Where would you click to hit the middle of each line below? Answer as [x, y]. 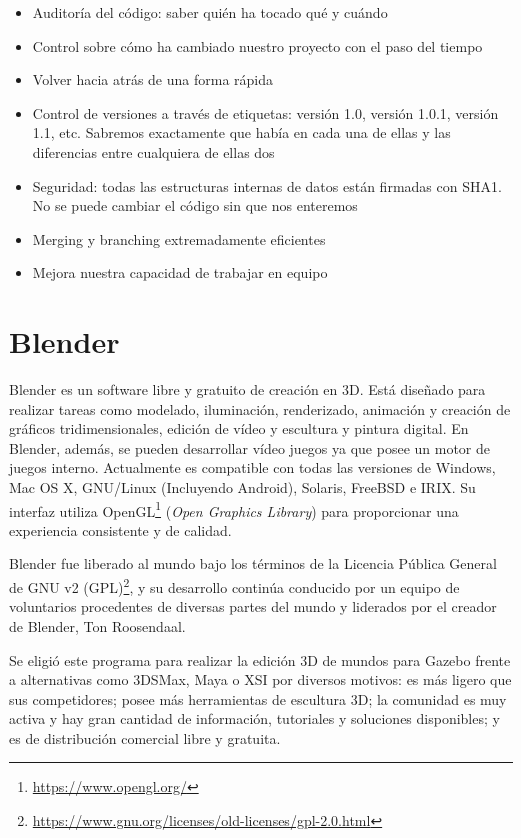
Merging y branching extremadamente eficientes [179, 238]
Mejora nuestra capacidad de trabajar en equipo [180, 272]
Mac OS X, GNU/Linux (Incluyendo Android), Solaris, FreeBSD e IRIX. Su [242, 487]
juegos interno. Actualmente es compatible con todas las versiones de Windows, [252, 467]
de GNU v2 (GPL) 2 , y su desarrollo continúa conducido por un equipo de [234, 585]
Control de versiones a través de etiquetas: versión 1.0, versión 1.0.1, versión [265, 112]
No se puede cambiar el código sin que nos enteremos [195, 205]
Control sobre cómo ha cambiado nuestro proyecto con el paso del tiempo [257, 45]
